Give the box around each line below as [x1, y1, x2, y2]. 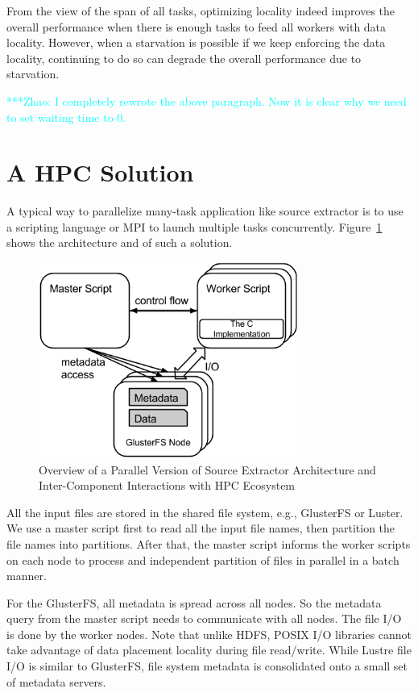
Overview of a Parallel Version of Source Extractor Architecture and [39, 461, 376, 478]
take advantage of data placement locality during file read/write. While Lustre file [6, 641, 412, 658]
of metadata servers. [6, 673, 106, 690]
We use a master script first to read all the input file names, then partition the [6, 520, 395, 536]
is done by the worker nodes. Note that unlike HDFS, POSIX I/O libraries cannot [6, 625, 412, 642]
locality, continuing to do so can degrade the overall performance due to [6, 49, 362, 66]
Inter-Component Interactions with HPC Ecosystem [39, 477, 296, 494]
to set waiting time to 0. [6, 108, 126, 125]
